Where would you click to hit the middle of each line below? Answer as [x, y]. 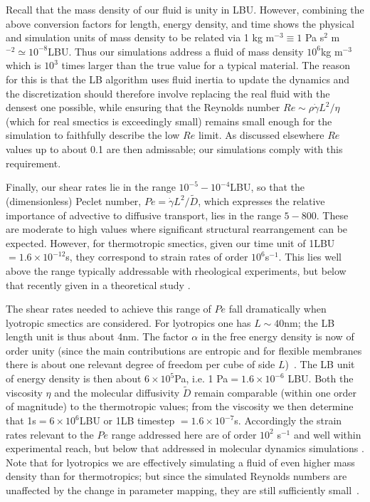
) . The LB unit [320, 364]
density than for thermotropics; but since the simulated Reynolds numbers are [176, 476]
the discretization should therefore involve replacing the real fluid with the [168, 93]
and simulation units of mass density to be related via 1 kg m [140, 37]
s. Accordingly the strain [288, 420]
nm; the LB [310, 322]
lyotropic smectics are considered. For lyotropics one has [128, 322]
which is [23, 65]
